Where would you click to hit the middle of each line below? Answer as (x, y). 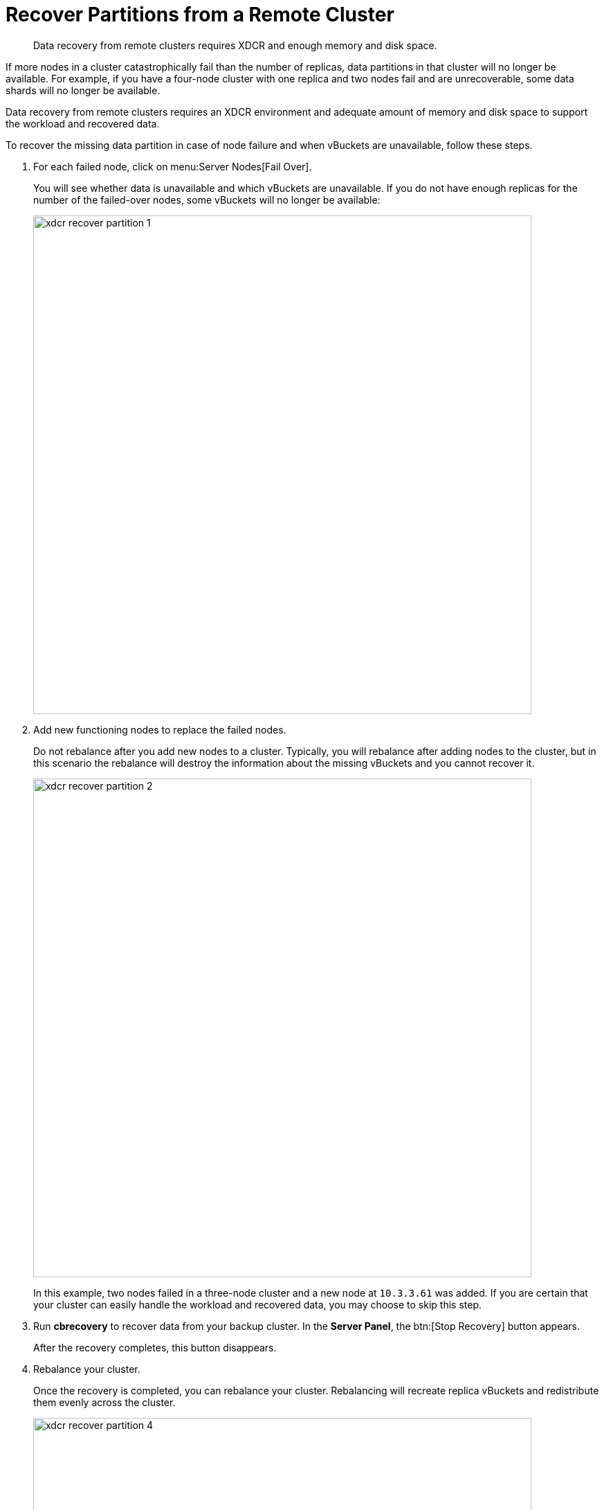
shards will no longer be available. (83, 90)
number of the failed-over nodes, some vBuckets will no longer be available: (207, 199)
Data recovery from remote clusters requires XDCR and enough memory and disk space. (235, 45)
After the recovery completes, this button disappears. (155, 1347)
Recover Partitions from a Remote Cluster (200, 15)
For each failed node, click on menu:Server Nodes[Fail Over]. (173, 166)
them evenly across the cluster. (104, 1402)
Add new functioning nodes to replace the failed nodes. (160, 729)
